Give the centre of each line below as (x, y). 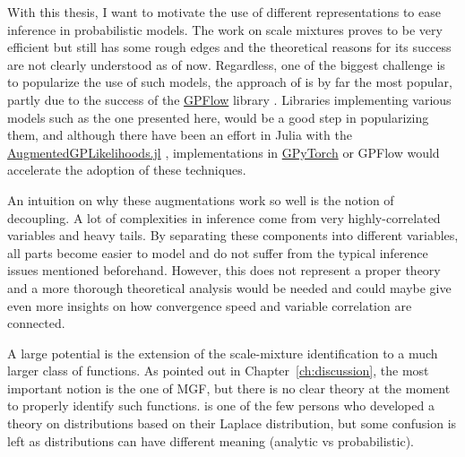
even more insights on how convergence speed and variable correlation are (210, 305)
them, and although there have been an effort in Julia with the (180, 135)
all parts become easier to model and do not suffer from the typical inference (218, 252)
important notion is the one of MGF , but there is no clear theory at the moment (229, 388)
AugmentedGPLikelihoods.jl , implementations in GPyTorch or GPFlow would (224, 152)
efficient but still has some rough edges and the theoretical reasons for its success (229, 47)
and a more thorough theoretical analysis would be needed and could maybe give (229, 287)
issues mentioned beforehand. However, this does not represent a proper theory (224, 270)
